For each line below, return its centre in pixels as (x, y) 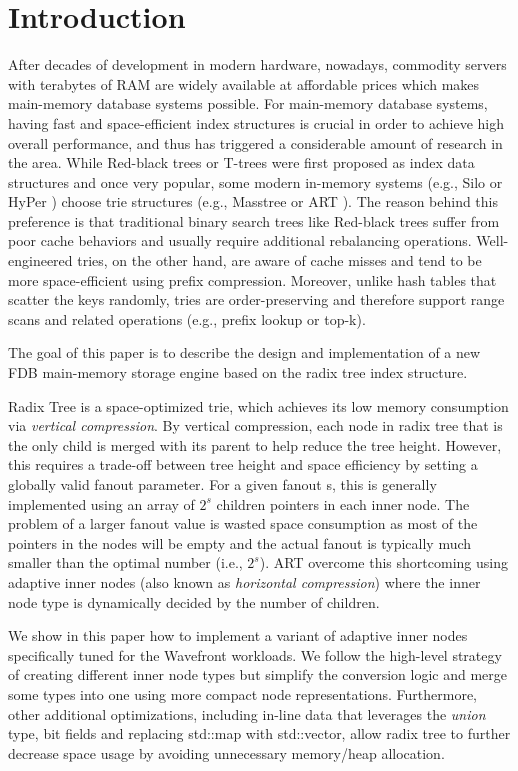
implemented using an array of (101, 503)
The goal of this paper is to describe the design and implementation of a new (244, 352)
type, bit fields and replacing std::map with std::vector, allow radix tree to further (259, 733)
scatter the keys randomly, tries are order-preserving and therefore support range (256, 299)
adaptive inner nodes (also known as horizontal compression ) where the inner (244, 581)
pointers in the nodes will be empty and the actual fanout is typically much (240, 542)
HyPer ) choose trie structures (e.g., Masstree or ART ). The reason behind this (253, 201)
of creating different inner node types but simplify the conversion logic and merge (257, 674)
